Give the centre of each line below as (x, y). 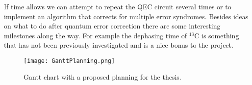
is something (220, 35)
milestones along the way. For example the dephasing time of (96, 35)
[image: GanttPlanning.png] (69, 61)
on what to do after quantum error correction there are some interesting (112, 26)
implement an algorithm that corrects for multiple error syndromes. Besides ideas (126, 16)
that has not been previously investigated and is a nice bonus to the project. (119, 45)
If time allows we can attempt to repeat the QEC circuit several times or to (118, 6)
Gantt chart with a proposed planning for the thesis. (102, 76)
